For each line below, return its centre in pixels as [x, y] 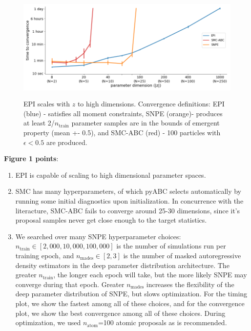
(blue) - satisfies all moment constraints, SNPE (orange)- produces [123, 113]
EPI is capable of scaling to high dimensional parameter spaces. [111, 175]
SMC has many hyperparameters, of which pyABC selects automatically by [128, 191]
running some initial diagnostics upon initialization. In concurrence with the [129, 201]
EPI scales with [47, 104]
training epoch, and [45, 255]
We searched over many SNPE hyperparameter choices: [98, 236]
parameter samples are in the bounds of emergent [146, 123]
